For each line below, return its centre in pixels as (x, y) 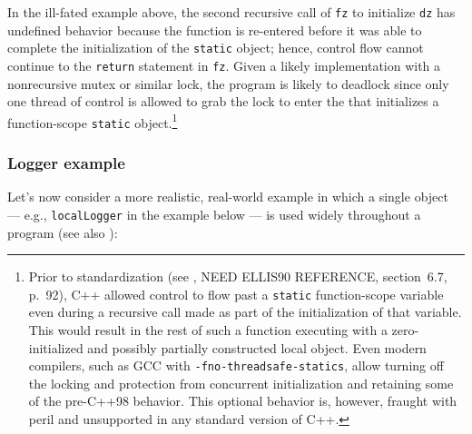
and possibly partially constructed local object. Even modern (257, 347)
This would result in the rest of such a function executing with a (208, 329)
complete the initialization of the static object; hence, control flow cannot (216, 48)
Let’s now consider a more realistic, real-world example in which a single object (228, 197)
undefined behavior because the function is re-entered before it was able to (215, 30)
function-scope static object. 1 (93, 121)
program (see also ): (63, 232)
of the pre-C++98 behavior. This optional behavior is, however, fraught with (243, 401)
